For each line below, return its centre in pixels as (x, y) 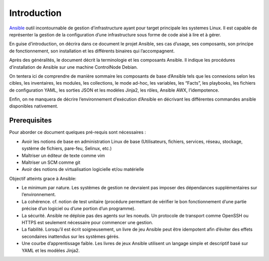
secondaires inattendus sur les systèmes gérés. (70, 236)
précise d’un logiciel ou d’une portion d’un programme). (78, 209)
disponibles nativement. (34, 106)
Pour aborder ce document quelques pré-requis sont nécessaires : (78, 132)
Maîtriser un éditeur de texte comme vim (63, 155)
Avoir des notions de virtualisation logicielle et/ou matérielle (83, 169)
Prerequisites (30, 120)
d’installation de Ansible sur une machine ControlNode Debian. (73, 67)
